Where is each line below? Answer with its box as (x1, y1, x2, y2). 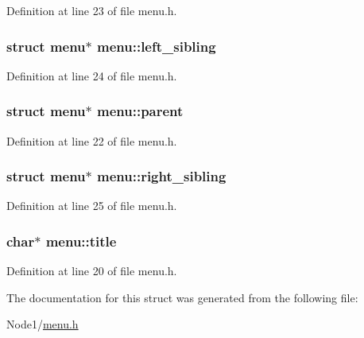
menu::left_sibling (97, 36, 216, 56)
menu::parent (97, 101, 184, 121)
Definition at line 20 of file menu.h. (6, 262, 177, 279)
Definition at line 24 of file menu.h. (6, 67, 177, 84)
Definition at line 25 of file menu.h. (6, 197, 177, 214)
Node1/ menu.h (6, 316, 79, 332)
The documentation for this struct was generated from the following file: (6, 289, 358, 305)
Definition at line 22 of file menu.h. (6, 132, 177, 149)
